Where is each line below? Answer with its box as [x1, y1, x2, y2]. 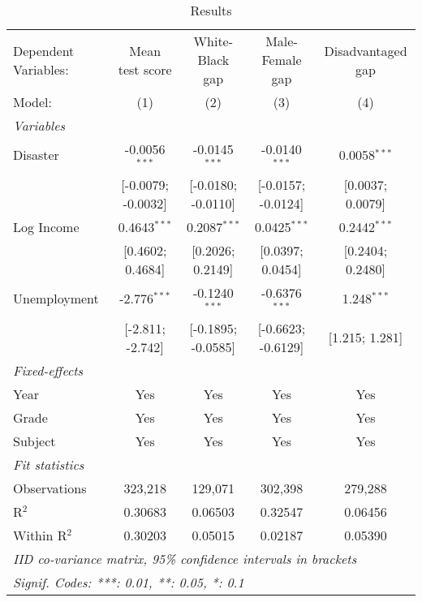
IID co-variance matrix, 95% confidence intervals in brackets [13, 548, 357, 568]
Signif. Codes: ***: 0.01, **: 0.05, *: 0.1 [13, 572, 244, 591]
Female [261, 50, 302, 69]
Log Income [13, 217, 80, 236]
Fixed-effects [13, 360, 84, 380]
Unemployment [13, 289, 99, 308]
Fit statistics [13, 454, 84, 474]
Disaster [13, 145, 59, 165]
